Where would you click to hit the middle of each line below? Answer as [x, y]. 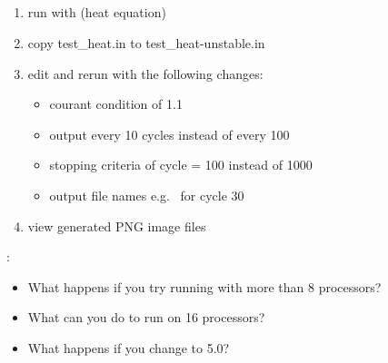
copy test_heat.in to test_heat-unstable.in [146, 42]
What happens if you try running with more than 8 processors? [204, 286]
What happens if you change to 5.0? [129, 347]
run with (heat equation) [97, 12]
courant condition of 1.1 [116, 104]
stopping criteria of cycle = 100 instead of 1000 [181, 165]
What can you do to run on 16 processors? [146, 317]
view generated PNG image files [117, 226]
